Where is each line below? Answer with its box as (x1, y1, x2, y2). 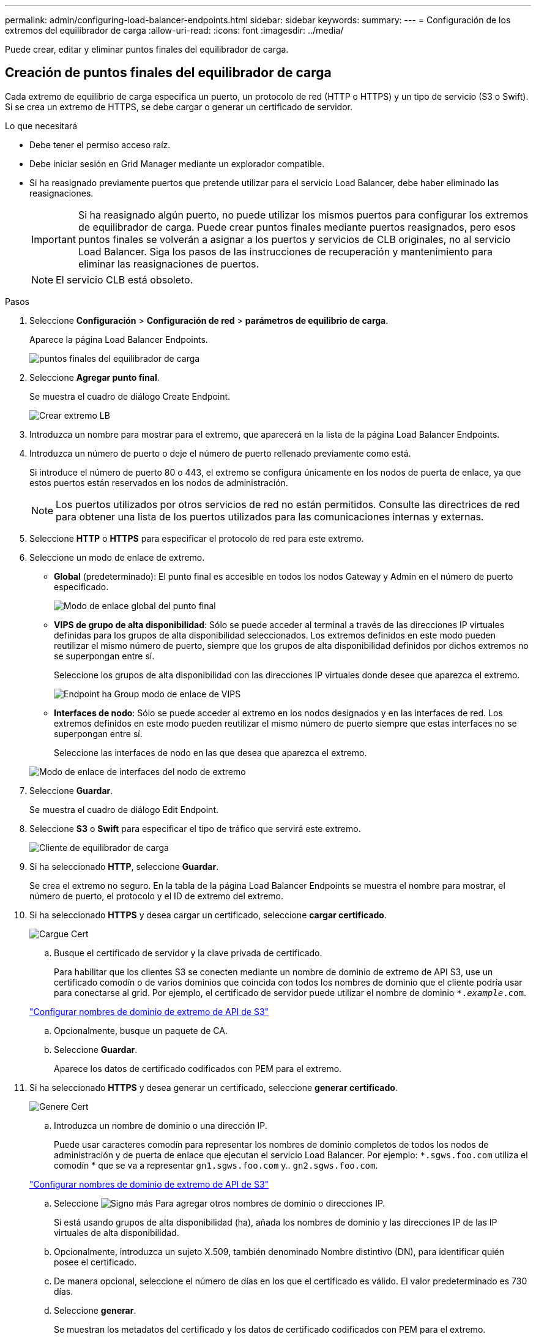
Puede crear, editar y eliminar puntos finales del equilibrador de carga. (5, 44, 289, 54)
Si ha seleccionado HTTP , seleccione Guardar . (29, 861, 219, 872)
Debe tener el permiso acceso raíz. (29, 139, 171, 150)
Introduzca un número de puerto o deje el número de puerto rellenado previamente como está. (29, 448, 411, 459)
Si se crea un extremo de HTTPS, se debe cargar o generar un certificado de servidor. (5, 101, 352, 112)
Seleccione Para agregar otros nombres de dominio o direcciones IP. (54, 1197, 385, 1208)
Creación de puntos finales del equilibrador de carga (5, 65, 332, 81)
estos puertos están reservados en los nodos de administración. (29, 477, 288, 488)
